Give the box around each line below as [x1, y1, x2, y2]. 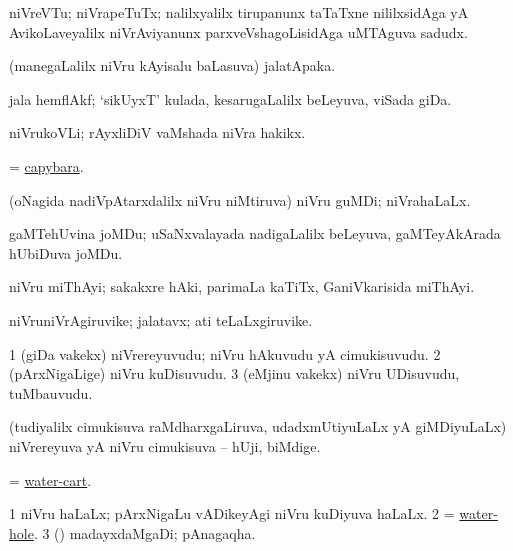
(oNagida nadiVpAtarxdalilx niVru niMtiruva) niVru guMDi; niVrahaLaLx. [9, 189, 471, 210]
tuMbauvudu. [9, 382, 93, 403]
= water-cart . [9, 469, 92, 490]
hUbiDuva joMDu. [9, 242, 123, 263]
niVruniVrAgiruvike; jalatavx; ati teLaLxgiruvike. [9, 309, 313, 330]
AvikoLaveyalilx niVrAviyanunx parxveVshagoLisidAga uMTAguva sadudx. [9, 21, 468, 42]
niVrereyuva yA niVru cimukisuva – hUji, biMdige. [9, 435, 321, 456]
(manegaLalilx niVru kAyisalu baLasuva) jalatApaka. [9, 55, 336, 76]
